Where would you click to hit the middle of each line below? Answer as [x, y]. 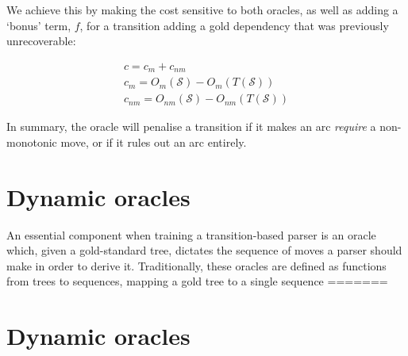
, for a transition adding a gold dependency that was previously [234, 25]
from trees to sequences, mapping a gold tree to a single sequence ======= [197, 281]
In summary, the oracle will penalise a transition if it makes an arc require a [191, 126]
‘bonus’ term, [39, 25]
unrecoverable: [41, 41]
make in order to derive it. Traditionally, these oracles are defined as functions [196, 265]
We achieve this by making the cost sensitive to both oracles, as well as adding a [202, 10]
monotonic [32, 142]
